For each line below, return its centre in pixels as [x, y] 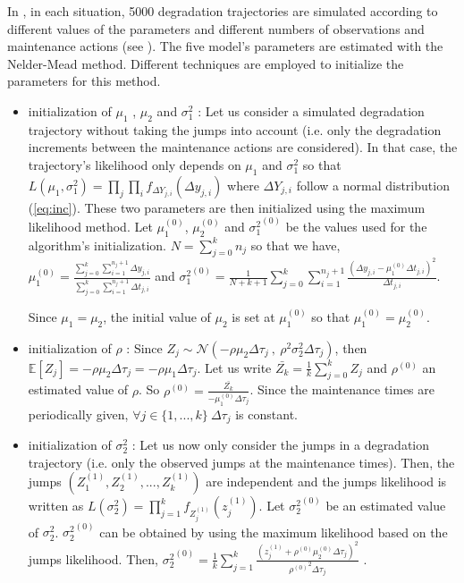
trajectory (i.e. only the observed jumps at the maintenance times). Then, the [241, 462]
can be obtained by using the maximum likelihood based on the [274, 532]
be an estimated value [386, 506]
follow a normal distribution [373, 185]
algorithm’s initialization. [97, 245]
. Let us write [234, 367]
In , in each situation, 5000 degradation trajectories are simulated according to [223, 11]
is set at [253, 316]
